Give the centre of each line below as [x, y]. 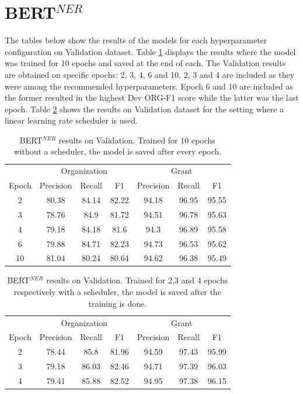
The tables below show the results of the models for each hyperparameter [136, 40]
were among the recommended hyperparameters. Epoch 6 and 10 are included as [149, 86]
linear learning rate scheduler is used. [71, 120]
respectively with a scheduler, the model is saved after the [117, 292]
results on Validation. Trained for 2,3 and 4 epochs [137, 280]
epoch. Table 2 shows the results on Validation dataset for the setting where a [144, 109]
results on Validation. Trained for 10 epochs [137, 140]
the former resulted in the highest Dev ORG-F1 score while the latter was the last [152, 97]
